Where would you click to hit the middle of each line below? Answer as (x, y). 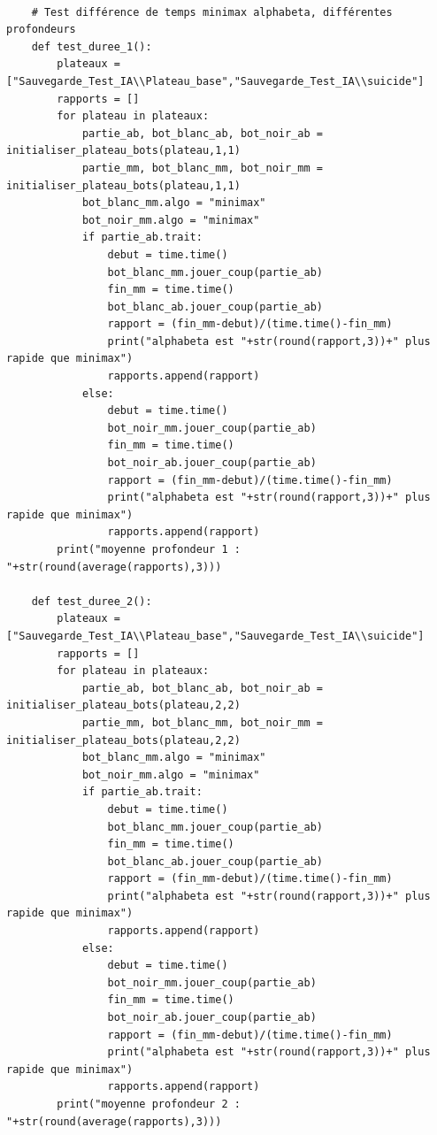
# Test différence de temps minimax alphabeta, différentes (212, 12)
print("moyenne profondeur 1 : (149, 549)
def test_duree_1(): (92, 46)
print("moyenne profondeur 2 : (149, 1104)
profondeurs (41, 30)
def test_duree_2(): (92, 601)
